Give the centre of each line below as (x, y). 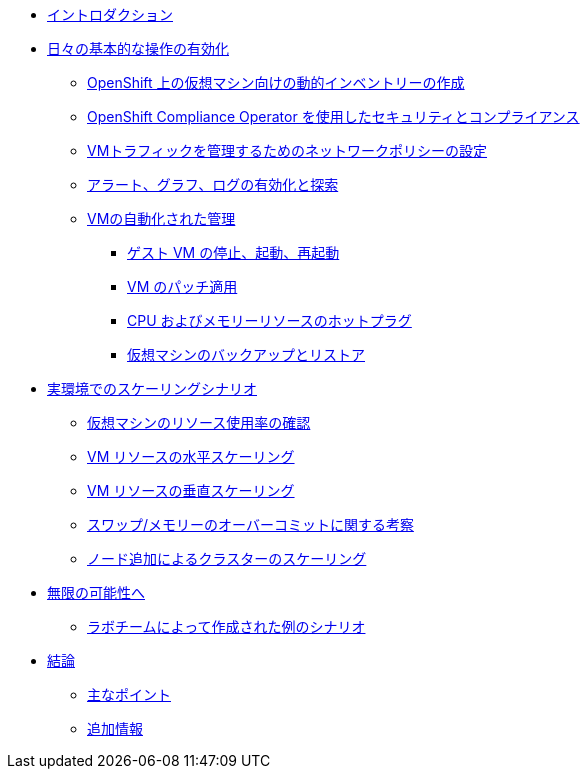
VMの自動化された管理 (161, 218)
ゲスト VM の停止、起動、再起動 (233, 252)
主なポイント (129, 694)
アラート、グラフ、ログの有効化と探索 (213, 184)
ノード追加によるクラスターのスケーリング (227, 558)
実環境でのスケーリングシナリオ (152, 388)
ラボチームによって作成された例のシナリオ (226, 626)
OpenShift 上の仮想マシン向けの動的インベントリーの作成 (276, 82)
